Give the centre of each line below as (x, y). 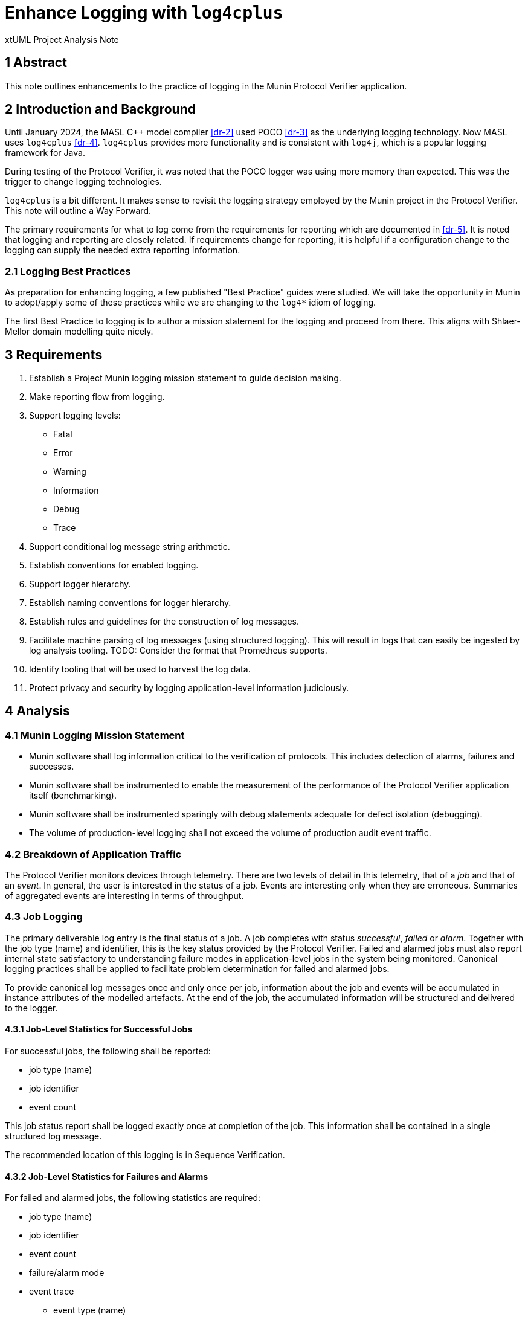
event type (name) (90, 1310)
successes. (52, 767)
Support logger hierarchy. (80, 584)
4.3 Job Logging (44, 917)
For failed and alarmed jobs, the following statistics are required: (133, 1198)
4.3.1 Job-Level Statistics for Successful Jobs (99, 1029)
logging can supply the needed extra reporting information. (123, 250)
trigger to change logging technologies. (83, 182)
